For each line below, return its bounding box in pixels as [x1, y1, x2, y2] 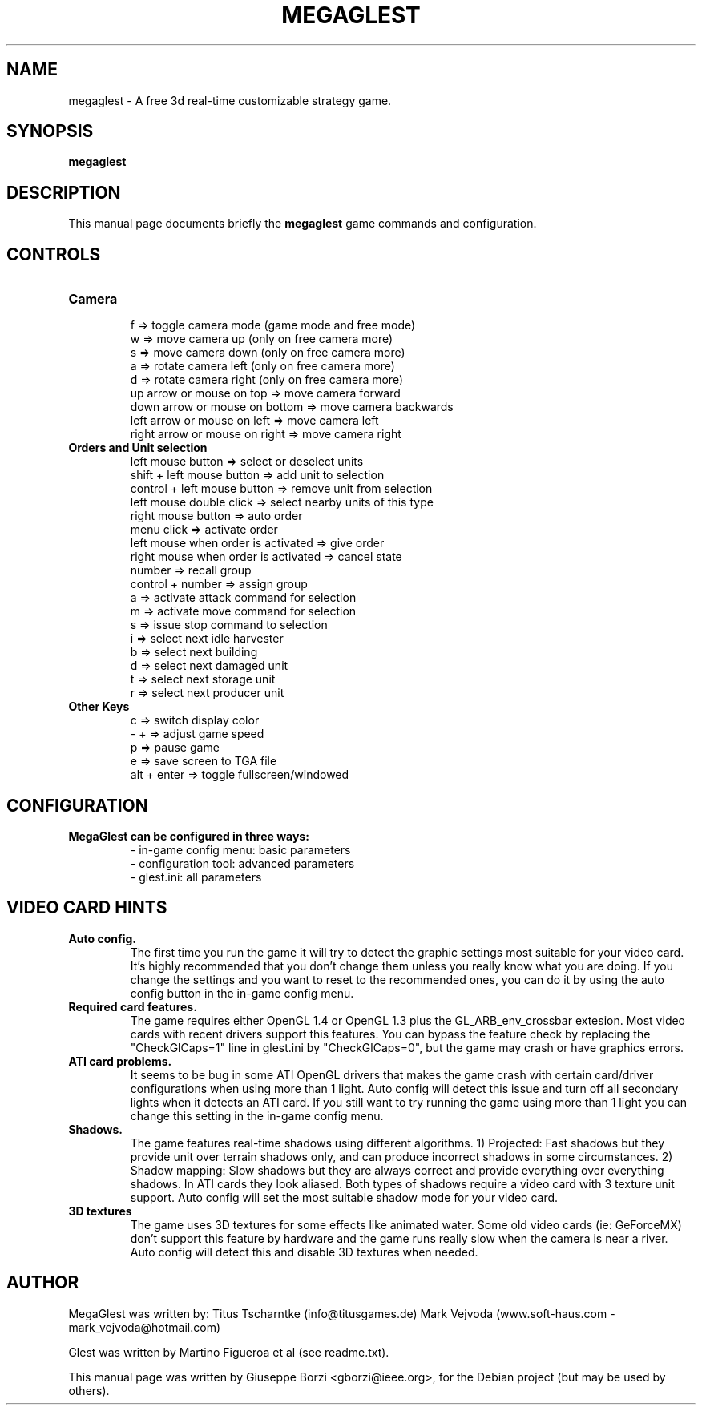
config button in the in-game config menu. [130, 986, 354, 1000]
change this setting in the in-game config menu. [130, 1108, 384, 1123]
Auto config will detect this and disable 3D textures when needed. [130, 1244, 478, 1259]
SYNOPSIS [6, 121, 94, 142]
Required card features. [68, 999, 197, 1014]
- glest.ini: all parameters [130, 869, 262, 884]
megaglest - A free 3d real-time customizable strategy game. [68, 93, 392, 107]
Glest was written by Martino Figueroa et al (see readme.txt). [68, 1344, 389, 1359]
